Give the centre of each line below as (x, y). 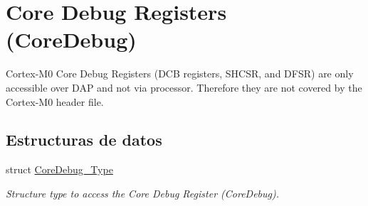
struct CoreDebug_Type (59, 169)
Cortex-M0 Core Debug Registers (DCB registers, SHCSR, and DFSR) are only (180, 74)
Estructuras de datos (84, 140)
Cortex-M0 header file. (55, 101)
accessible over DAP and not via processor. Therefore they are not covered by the (184, 87)
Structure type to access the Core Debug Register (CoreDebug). (143, 193)
